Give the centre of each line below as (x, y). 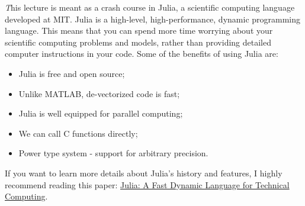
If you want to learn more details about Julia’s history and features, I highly (144, 173)
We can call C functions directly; (78, 133)
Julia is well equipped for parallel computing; (101, 113)
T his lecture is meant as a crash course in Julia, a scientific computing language (150, 7)
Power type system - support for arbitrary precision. (113, 153)
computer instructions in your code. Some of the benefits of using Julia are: (142, 54)
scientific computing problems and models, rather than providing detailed (138, 42)
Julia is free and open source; (72, 73)
